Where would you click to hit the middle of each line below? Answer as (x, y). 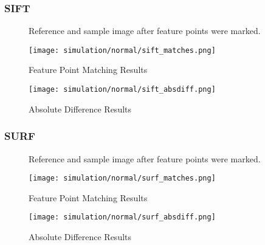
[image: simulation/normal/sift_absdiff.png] (122, 90)
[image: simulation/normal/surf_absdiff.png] (122, 217)
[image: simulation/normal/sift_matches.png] (122, 50)
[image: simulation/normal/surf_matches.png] (122, 178)
